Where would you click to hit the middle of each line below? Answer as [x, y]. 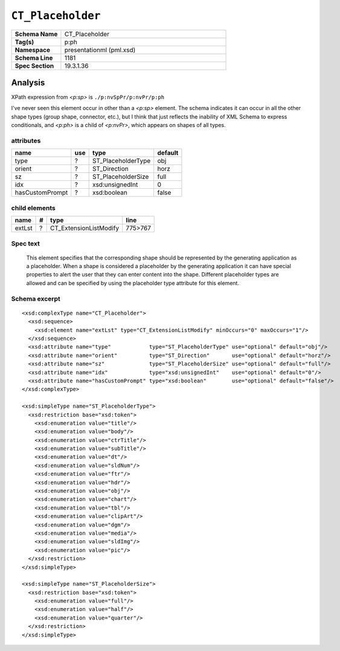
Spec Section [34, 65]
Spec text [26, 243]
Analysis [28, 83]
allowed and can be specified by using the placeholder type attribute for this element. [133, 283]
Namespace [33, 50]
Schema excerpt [36, 298]
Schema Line [34, 57]
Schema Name [36, 34]
